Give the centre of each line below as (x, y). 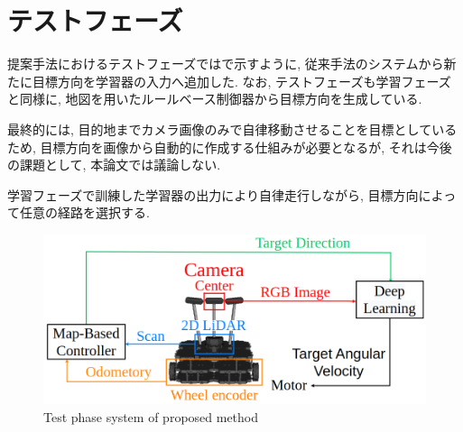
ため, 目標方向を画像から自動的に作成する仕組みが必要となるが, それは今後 (230, 147)
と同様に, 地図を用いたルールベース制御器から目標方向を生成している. (215, 99)
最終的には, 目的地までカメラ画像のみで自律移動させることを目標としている (232, 129)
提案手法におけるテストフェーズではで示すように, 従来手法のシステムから (226, 64)
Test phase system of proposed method (151, 416)
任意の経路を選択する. (84, 212)
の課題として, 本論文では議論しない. (114, 165)
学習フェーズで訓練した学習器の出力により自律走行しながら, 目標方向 (213, 194)
